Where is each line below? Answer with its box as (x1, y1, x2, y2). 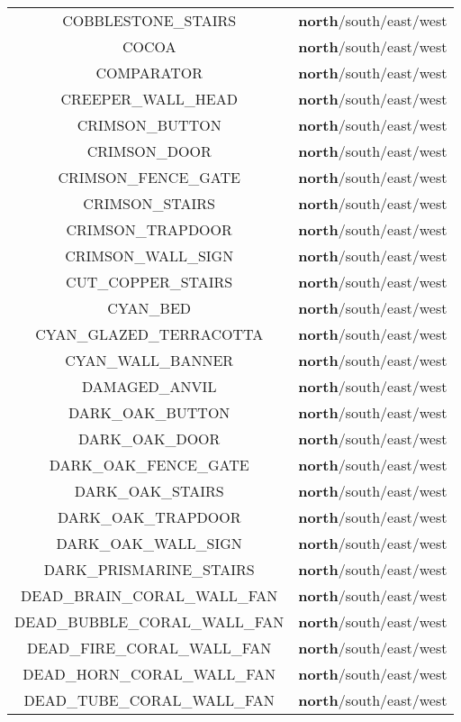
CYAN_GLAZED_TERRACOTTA (35, 324, 264, 344)
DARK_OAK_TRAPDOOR (57, 507, 241, 527)
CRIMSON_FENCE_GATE (58, 167, 240, 187)
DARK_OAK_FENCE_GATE (49, 454, 249, 475)
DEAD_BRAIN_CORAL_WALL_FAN (21, 585, 278, 606)
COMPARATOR (95, 62, 203, 83)
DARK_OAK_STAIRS (74, 480, 224, 501)
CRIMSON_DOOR (86, 141, 212, 161)
